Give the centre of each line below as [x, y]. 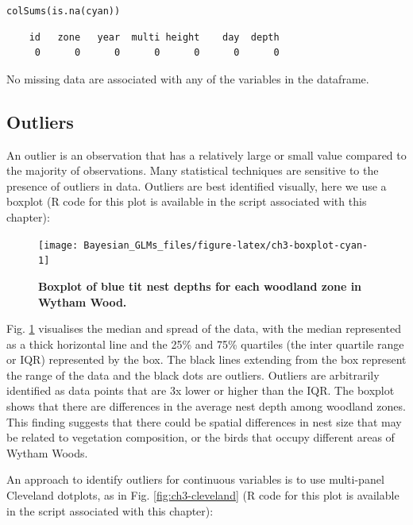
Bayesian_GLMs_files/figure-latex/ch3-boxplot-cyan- [226, 245]
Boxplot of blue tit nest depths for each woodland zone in [200, 286]
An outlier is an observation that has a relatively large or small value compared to [206, 154]
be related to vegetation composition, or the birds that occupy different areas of [201, 437]
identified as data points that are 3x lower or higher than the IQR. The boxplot [201, 390]
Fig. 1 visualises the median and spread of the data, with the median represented [204, 328]
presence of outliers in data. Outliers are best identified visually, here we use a [197, 185]
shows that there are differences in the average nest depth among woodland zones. [206, 406]
